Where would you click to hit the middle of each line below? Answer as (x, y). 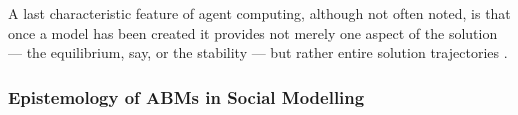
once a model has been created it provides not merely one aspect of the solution (253, 32)
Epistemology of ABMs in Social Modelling (186, 96)
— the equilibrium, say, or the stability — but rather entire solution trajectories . (258, 52)
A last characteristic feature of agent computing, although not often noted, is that (259, 13)
